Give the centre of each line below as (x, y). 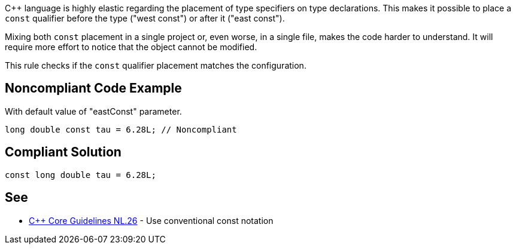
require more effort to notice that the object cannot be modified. (131, 47)
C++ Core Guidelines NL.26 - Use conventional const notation (151, 220)
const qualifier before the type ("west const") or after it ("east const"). (145, 18)
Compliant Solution (63, 152)
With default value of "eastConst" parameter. (93, 111)
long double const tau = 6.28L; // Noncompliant (121, 129)
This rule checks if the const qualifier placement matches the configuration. (156, 65)
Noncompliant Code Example (93, 88)
